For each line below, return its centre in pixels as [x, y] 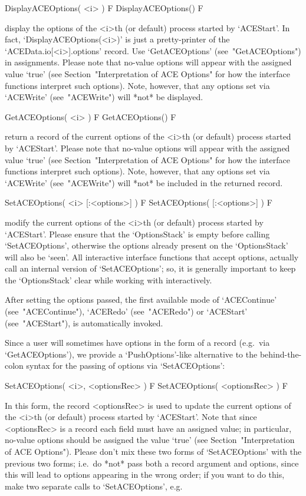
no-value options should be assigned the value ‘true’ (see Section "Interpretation [150, 440]
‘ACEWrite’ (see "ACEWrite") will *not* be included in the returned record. [144, 182]
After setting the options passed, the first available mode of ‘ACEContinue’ [141, 300]
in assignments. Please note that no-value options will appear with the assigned [148, 62]
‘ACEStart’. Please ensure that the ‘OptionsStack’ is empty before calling [137, 234]
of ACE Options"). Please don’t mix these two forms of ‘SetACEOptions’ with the [153, 451]
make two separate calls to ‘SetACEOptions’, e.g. [94, 486]
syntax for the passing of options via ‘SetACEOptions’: [126, 366]
